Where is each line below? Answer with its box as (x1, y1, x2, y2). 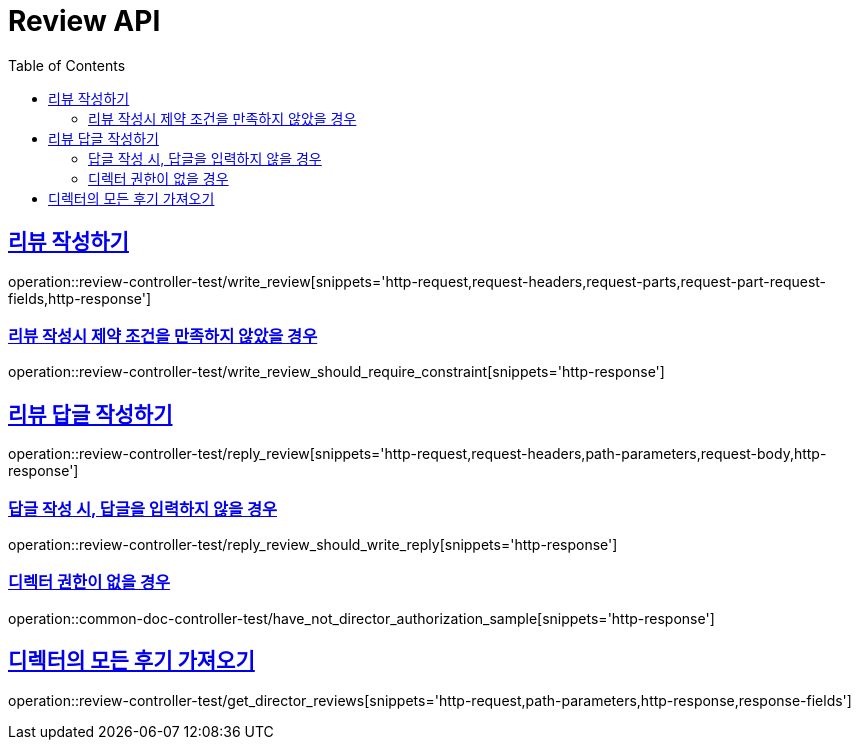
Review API (8, 4, 161, 38)
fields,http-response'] (8, 289, 152, 307)
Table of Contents (8, 56, 126, 74)
